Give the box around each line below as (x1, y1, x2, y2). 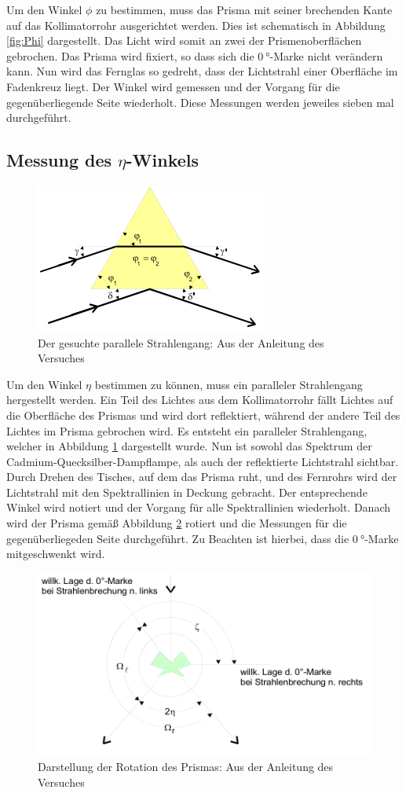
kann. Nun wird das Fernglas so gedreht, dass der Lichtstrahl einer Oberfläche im (6, 63, 398, 79)
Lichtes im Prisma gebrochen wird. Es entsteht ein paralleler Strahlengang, (6, 422, 368, 439)
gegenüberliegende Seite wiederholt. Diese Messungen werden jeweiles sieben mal (6, 94, 394, 110)
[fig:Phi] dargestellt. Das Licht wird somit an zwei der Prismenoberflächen (6, 32, 362, 49)
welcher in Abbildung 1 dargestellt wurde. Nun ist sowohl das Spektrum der (6, 438, 372, 454)
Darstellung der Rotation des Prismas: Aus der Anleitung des (38, 758, 334, 775)
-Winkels (126, 148, 199, 172)
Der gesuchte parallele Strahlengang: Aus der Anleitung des (38, 334, 324, 351)
